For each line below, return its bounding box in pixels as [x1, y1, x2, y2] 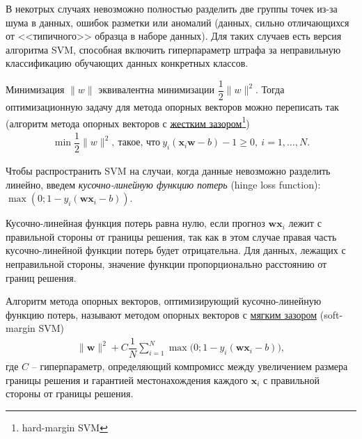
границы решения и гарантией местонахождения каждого [6, 372, 249, 387]
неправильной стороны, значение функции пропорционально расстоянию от [6, 256, 327, 271]
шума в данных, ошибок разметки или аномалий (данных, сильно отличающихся [6, 15, 349, 29]
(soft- [320, 307, 343, 321]
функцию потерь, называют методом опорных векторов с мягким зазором [6, 307, 317, 321]
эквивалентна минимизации [98, 82, 215, 97]
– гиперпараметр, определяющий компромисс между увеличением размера [31, 359, 348, 373]
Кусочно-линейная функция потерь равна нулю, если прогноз [6, 216, 265, 230]
